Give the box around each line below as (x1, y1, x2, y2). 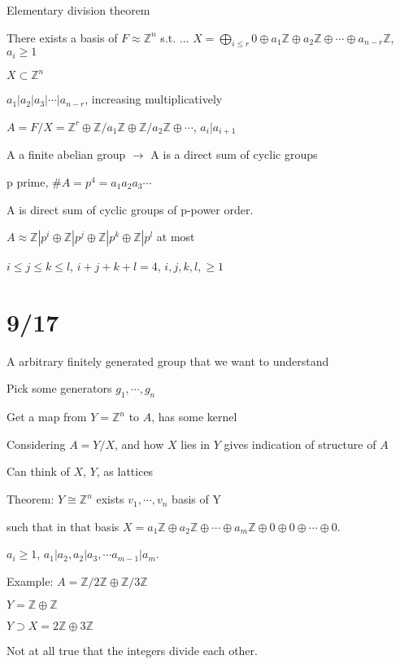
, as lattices (96, 463, 154, 480)
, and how (115, 435, 164, 452)
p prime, (7, 173, 49, 190)
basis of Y (172, 490, 221, 508)
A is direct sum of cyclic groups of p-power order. (7, 200, 254, 218)
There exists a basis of (7, 29, 118, 46)
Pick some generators (7, 380, 112, 397)
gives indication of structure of (224, 435, 376, 452)
